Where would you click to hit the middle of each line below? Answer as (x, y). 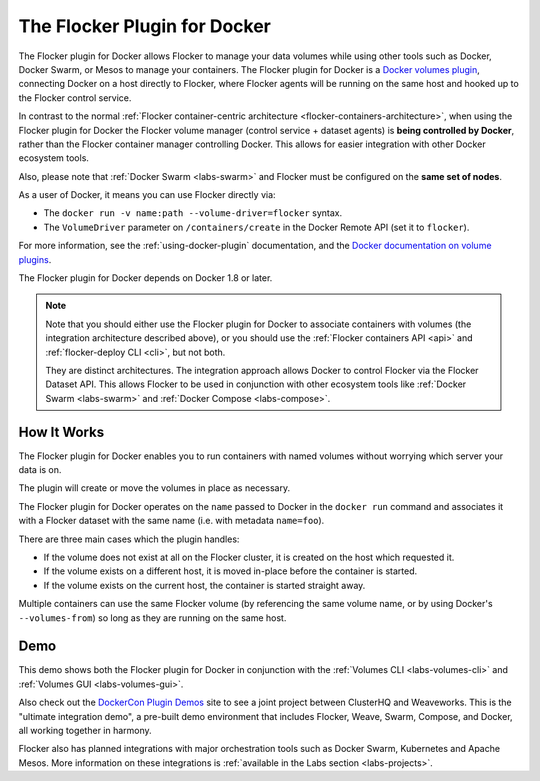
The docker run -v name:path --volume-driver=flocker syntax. (193, 213)
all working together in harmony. (85, 731)
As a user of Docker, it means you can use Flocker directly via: (147, 195)
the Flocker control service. (75, 97)
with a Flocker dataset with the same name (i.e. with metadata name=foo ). (171, 521)
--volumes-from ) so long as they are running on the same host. (152, 617)
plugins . (35, 259)
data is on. (40, 470)
